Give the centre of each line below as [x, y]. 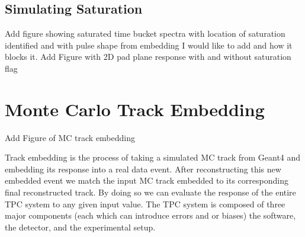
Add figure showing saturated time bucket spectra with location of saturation [145, 33]
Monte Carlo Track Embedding [135, 109]
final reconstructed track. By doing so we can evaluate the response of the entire [150, 192]
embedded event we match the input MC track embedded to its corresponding [147, 180]
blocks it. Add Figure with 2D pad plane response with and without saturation [148, 57]
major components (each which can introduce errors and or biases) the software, [150, 215]
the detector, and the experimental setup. [80, 227]
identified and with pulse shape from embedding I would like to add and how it [149, 45]
